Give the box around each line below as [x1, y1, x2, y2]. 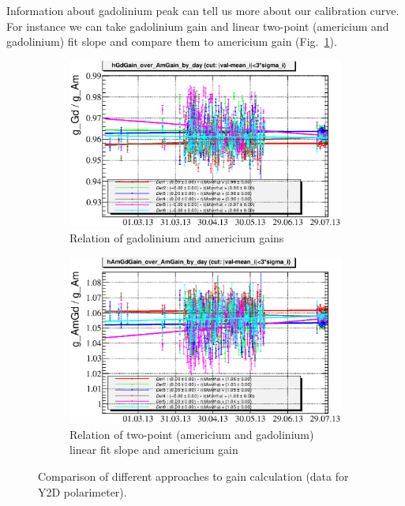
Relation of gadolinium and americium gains [69, 230, 284, 246]
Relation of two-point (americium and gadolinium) [69, 425, 314, 442]
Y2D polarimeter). [38, 483, 127, 500]
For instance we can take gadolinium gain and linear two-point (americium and [6, 17, 389, 34]
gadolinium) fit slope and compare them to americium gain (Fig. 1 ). [6, 33, 337, 50]
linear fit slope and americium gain [69, 441, 238, 458]
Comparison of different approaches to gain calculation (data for [38, 468, 349, 484]
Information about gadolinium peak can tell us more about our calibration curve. [6, 2, 399, 18]
